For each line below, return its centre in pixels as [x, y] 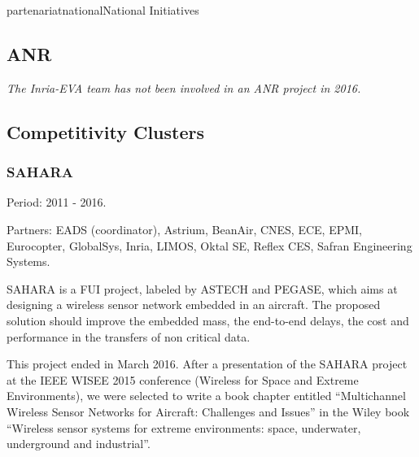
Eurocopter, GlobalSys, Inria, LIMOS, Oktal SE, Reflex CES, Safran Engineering [209, 245]
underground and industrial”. [79, 444]
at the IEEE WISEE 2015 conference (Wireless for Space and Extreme [183, 379]
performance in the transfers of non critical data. [129, 336]
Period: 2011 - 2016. [57, 202]
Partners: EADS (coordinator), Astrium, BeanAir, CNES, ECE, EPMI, [184, 229]
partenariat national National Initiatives [103, 10]
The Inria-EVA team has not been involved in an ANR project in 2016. [184, 87]
